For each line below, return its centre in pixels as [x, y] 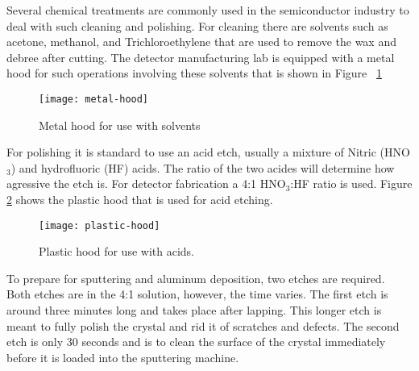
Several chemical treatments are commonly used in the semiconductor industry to [208, 10]
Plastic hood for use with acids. [116, 251]
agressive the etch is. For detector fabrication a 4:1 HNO [146, 183]
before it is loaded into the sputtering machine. [123, 357]
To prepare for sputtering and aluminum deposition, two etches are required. [196, 278]
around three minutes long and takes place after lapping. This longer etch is [194, 310]
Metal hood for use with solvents [120, 125]
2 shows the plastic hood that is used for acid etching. [140, 199]
